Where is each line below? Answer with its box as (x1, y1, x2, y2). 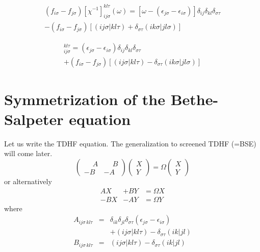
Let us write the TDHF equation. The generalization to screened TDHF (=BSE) (4, 138, 256, 148)
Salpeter (4, 108, 64, 129)
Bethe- (170, 88, 219, 109)
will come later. (4, 148, 53, 159)
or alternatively (4, 176, 52, 187)
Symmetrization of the (4, 88, 165, 109)
